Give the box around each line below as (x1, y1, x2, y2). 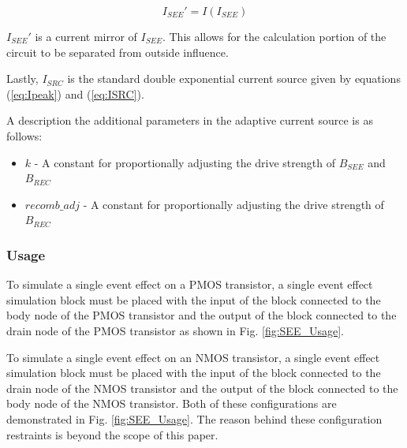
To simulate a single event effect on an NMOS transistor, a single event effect (6, 349, 380, 365)
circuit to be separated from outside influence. (6, 43, 229, 60)
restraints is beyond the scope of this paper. (6, 426, 218, 442)
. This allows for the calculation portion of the (162, 28, 386, 44)
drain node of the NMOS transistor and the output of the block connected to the (6, 379, 398, 396)
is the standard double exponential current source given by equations (67, 70, 401, 87)
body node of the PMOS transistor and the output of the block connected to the (6, 307, 397, 323)
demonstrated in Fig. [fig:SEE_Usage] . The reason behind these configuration (6, 410, 383, 427)
